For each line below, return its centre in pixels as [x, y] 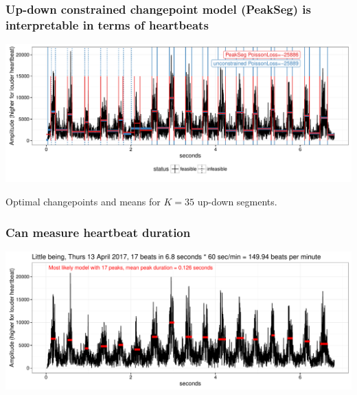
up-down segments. [237, 202]
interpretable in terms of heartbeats [107, 24]
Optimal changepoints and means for [83, 202]
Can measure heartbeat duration [98, 232]
